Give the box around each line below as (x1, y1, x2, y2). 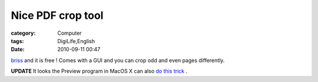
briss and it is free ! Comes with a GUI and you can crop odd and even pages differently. (11, 57, 225, 64)
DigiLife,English (57, 37, 95, 44)
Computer (57, 29, 82, 37)
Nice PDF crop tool (11, 9, 104, 22)
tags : (11, 37, 24, 44)
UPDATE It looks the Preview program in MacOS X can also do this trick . (11, 68, 188, 75)
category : (11, 29, 36, 37)
